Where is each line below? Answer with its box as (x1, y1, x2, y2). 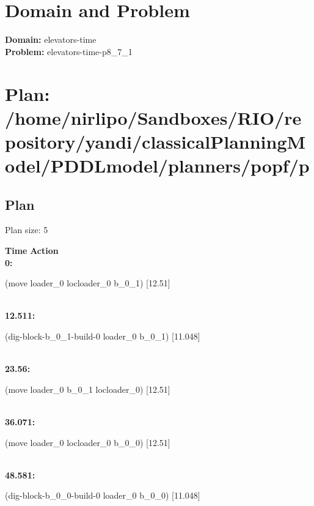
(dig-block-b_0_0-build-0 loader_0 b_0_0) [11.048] (5, 489, 200, 502)
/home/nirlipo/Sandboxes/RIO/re (5, 105, 302, 130)
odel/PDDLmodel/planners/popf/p (5, 153, 310, 178)
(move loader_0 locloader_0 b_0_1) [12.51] (5, 277, 170, 289)
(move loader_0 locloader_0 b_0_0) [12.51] (5, 436, 170, 448)
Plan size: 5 (5, 223, 48, 236)
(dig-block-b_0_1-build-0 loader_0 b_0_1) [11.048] (5, 330, 200, 343)
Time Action (5, 244, 59, 257)
